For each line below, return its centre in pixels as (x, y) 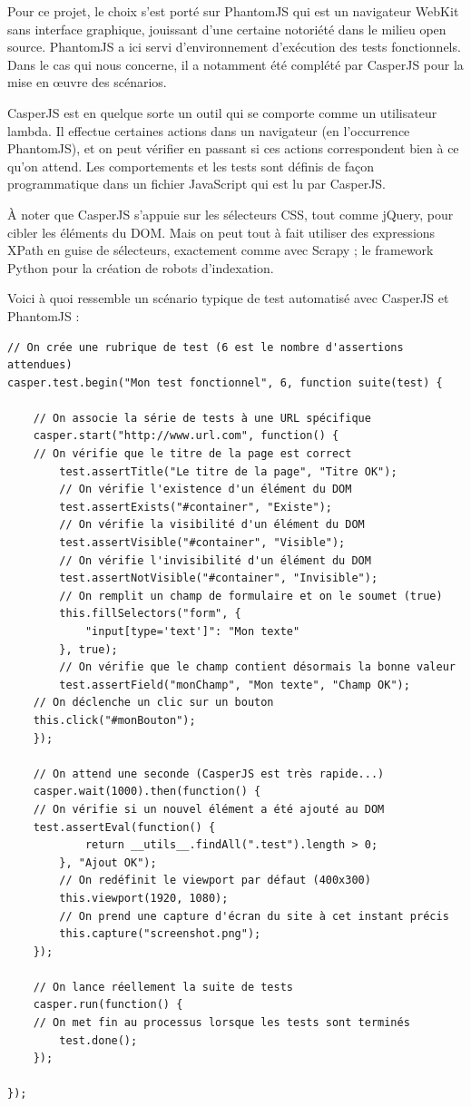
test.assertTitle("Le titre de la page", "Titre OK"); (228, 471)
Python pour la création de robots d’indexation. (141, 267)
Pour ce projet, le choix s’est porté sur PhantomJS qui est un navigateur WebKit (233, 11)
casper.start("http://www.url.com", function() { (186, 436)
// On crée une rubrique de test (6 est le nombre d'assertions (206, 347)
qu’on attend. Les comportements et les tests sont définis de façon (191, 166)
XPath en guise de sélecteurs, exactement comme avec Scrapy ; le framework (221, 250)
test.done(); (98, 1040)
